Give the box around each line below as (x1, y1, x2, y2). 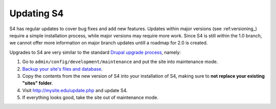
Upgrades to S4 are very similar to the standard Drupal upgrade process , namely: (9, 49, 181, 55)
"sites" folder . (22, 80, 53, 86)
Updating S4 (9, 8, 64, 19)
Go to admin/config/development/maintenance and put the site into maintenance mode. (22, 59, 218, 65)
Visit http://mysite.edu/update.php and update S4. (22, 87, 128, 93)
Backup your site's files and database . (22, 66, 103, 72)
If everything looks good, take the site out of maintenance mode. (22, 95, 158, 101)
